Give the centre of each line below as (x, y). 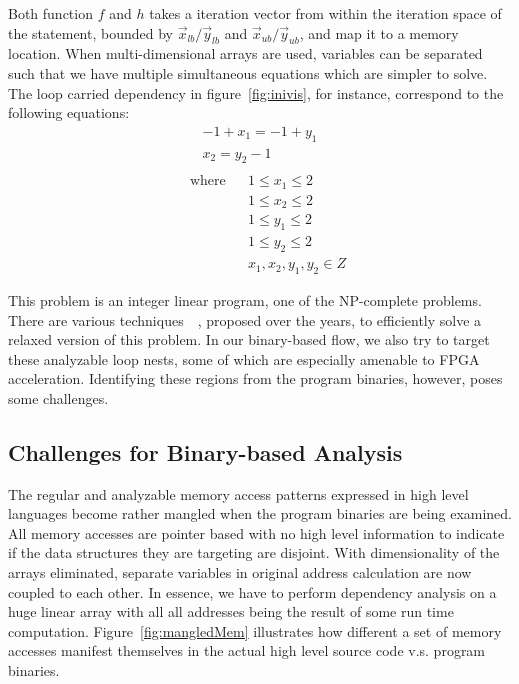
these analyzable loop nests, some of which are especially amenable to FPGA (244, 358)
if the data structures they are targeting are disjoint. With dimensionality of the (254, 552)
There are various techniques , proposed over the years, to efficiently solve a (245, 319)
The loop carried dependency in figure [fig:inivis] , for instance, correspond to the (256, 92)
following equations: (69, 112)
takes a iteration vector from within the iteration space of (325, 13)
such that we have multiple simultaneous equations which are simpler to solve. (248, 72)
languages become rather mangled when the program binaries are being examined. (260, 513)
